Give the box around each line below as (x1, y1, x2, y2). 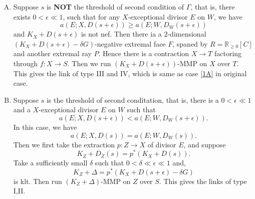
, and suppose (183, 139, 226, 149)
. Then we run (67, 58, 111, 68)
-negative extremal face (95, 38, 166, 49)
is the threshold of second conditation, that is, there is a (46, 94, 219, 105)
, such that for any (63, 11, 120, 22)
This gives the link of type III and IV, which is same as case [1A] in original (13, 68, 247, 78)
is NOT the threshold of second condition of (46, 2, 184, 12)
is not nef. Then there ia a (81, 29, 162, 39)
